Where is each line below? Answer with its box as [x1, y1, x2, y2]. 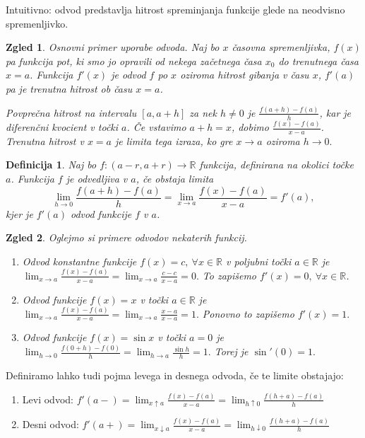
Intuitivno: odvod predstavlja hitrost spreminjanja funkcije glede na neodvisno [6, 2, 345, 16]
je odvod [111, 67, 146, 82]
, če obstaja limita [136, 171, 214, 186]
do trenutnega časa [278, 53, 359, 68]
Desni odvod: [22, 417, 79, 432]
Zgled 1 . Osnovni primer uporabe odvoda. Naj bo [6, 40, 220, 54]
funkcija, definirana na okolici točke [199, 157, 354, 172]
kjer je [6, 206, 33, 221]
